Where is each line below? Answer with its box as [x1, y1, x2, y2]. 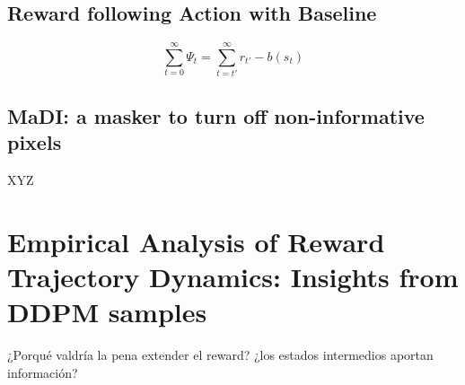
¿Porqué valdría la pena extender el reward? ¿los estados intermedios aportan [7, 346, 434, 364]
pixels [7, 128, 62, 156]
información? [7, 363, 78, 381]
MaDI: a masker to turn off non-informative [7, 101, 425, 129]
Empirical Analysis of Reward [7, 223, 385, 259]
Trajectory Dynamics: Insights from [7, 258, 459, 294]
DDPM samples [7, 293, 207, 330]
